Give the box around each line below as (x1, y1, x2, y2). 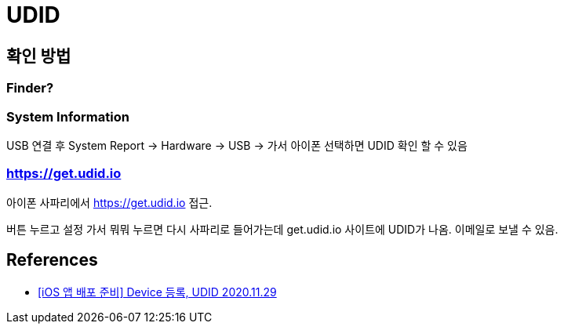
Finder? (6, 80, 54, 96)
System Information (6, 108, 129, 125)
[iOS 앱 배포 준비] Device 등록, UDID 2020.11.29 (38, 285, 277, 299)
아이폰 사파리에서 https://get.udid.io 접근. (6, 195, 213, 209)
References (6, 250, 98, 270)
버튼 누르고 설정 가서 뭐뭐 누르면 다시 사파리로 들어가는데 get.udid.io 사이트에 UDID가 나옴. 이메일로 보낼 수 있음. (6, 222, 559, 236)
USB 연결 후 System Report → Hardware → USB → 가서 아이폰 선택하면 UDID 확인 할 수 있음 (6, 138, 468, 152)
